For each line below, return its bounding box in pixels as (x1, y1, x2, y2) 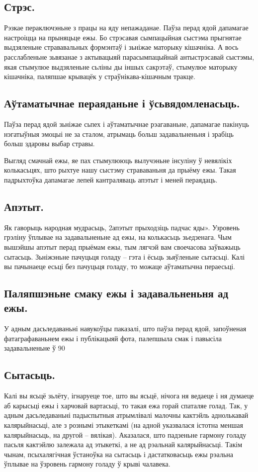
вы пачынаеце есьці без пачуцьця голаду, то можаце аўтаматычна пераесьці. (4, 261, 236, 272)
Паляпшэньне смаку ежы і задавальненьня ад (4, 285, 229, 301)
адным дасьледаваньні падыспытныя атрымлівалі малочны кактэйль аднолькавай (4, 410, 249, 420)
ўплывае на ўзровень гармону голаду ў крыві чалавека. (4, 459, 171, 469)
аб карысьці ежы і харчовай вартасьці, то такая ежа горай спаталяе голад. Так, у (4, 400, 248, 410)
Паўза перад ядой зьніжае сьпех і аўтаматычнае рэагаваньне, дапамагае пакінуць (4, 118, 249, 129)
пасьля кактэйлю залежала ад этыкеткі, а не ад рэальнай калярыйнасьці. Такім (4, 439, 243, 450)
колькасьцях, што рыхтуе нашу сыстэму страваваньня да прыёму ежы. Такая (4, 165, 236, 175)
